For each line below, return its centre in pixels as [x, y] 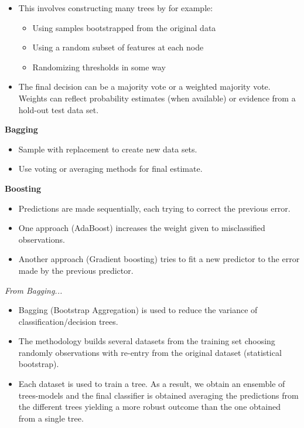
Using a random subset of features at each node [118, 47]
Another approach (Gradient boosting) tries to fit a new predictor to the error [159, 259]
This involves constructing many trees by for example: [116, 8]
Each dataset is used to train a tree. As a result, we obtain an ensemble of [152, 384]
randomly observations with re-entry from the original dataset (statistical [150, 352]
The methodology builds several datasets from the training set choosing [147, 341]
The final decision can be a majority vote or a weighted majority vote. [144, 86]
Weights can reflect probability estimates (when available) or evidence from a [157, 98]
